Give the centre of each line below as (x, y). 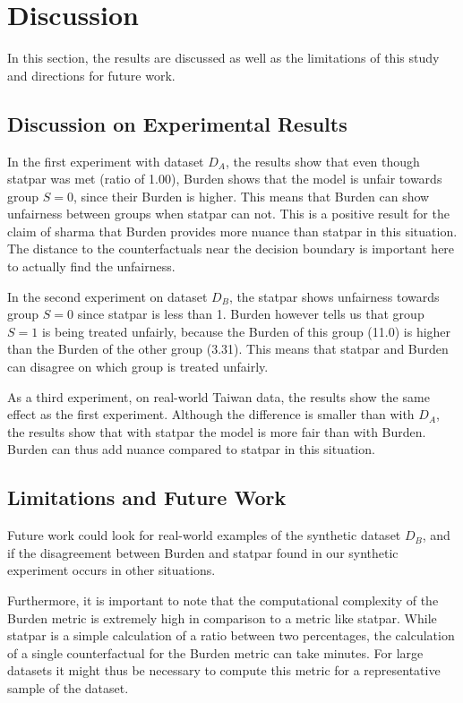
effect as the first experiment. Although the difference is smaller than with (211, 414)
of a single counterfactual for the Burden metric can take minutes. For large (215, 652)
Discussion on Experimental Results (177, 123)
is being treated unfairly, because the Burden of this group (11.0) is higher (246, 331)
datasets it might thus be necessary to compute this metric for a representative (224, 670)
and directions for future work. (91, 75)
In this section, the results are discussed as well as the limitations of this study (223, 58)
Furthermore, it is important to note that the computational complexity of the (223, 600)
